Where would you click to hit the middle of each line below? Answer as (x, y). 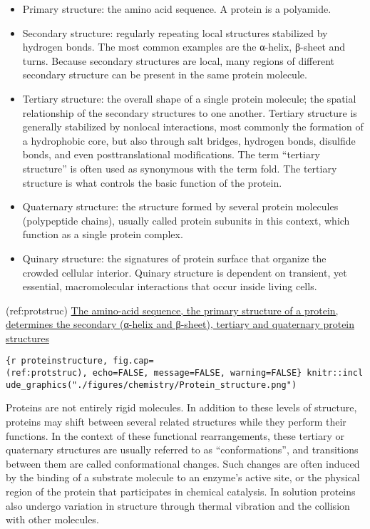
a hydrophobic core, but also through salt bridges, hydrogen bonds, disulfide (189, 140)
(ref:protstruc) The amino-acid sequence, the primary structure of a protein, (172, 310)
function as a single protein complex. (103, 234)
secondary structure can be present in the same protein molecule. (165, 75)
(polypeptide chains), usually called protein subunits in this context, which (186, 220)
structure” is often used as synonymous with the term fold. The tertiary (180, 168)
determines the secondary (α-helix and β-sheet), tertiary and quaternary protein (180, 324)
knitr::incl (335, 373)
